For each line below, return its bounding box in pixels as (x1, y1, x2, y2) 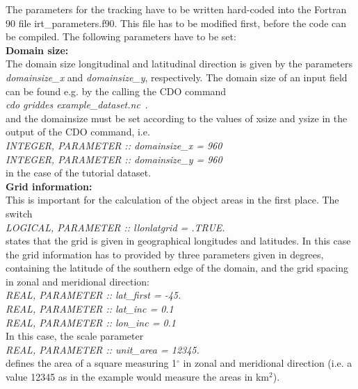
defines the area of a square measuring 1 (6, 356, 177, 370)
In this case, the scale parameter (6, 329, 144, 343)
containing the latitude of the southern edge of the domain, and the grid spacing (6, 260, 348, 275)
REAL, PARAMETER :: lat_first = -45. (6, 288, 181, 302)
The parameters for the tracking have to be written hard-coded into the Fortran (6, 2, 347, 16)
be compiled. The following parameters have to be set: (6, 29, 236, 44)
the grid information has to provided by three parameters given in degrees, (6, 247, 324, 261)
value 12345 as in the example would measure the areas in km (6, 370, 270, 384)
